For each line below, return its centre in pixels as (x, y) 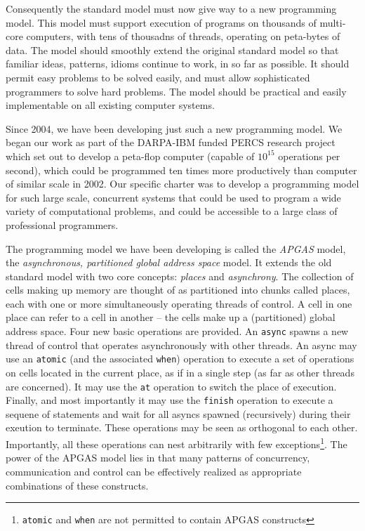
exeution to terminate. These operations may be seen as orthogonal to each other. (182, 427)
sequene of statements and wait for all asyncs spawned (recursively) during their (178, 413)
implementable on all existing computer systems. (110, 105)
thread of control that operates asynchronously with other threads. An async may (181, 345)
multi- (333, 22)
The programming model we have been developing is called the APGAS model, (176, 248)
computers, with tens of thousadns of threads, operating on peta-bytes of (183, 36)
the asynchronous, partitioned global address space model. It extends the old (169, 262)
